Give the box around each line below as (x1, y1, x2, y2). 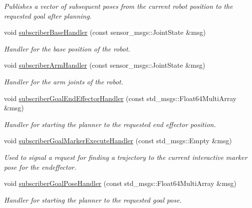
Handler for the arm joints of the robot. (4, 76, 124, 86)
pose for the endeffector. (4, 161, 77, 172)
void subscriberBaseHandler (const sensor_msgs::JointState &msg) (4, 27, 206, 37)
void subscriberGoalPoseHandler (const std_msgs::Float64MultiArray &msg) (4, 178, 237, 188)
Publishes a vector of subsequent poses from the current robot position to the (4, 1, 233, 11)
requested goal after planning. (4, 10, 92, 21)
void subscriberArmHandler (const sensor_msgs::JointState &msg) (4, 60, 205, 70)
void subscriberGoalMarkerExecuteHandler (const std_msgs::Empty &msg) (4, 135, 232, 146)
